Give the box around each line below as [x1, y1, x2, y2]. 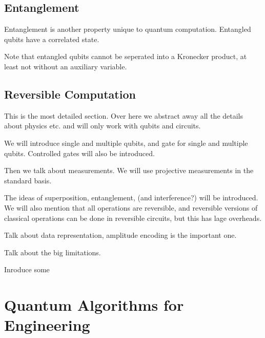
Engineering [4, 314, 90, 335]
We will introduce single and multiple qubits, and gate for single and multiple [4, 137, 248, 148]
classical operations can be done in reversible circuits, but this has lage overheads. [4, 212, 262, 223]
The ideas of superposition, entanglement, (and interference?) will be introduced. [4, 192, 258, 203]
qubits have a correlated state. [4, 33, 99, 44]
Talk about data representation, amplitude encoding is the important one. [4, 230, 237, 240]
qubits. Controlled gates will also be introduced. [4, 147, 155, 158]
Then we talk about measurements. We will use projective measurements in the [4, 165, 254, 176]
